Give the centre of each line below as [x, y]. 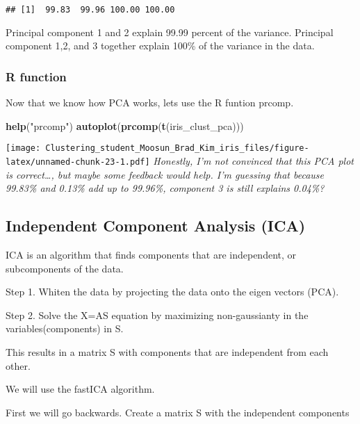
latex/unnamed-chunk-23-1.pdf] [78, 162]
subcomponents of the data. [65, 268]
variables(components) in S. [65, 328]
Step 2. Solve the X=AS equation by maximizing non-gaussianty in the [157, 315]
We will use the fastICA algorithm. [80, 389]
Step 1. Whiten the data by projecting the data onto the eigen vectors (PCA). [172, 292]
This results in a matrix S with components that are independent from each [167, 351]
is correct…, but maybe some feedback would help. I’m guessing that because [165, 174]
